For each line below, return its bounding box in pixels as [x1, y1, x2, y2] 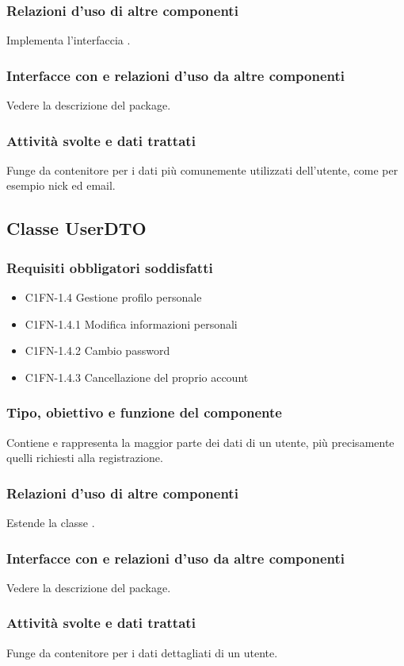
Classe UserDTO [6, 216, 147, 241]
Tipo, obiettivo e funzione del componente [6, 402, 282, 422]
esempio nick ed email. [6, 177, 116, 194]
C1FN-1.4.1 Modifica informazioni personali [25, 315, 238, 332]
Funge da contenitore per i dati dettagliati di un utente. [6, 644, 278, 660]
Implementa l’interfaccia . [6, 32, 131, 48]
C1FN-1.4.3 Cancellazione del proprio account [25, 368, 249, 385]
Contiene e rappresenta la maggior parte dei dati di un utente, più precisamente [6, 433, 394, 450]
